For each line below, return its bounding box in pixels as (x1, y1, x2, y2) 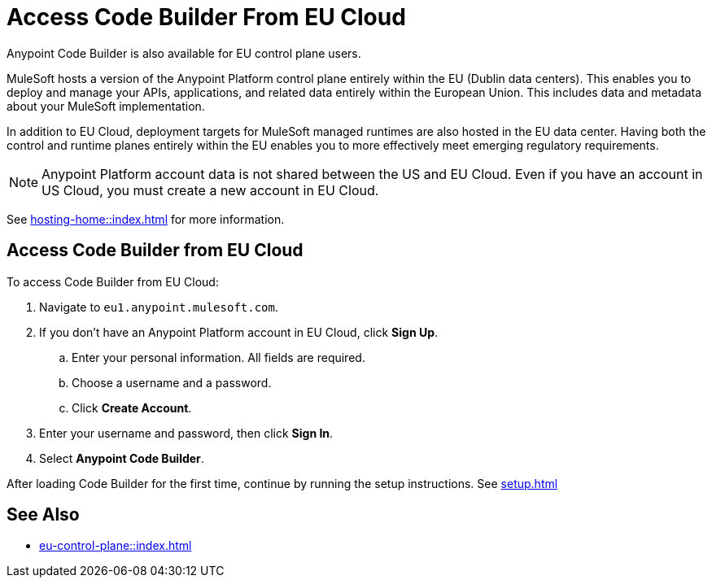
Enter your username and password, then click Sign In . (39, 425, 334, 440)
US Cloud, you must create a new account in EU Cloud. (41, 181, 379, 198)
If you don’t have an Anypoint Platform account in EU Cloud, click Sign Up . (39, 325, 439, 339)
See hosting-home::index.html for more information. (7, 211, 285, 226)
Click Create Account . (72, 400, 192, 415)
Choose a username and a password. (72, 375, 272, 390)
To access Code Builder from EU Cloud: (7, 274, 219, 289)
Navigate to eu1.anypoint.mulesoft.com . (39, 299, 278, 314)
